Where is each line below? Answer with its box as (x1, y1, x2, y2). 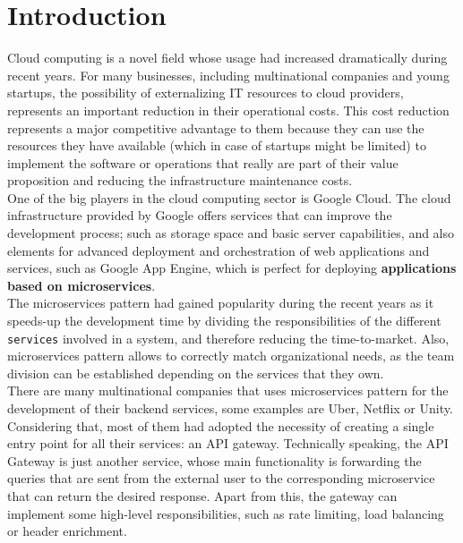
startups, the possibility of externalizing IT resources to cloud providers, (7, 83, 404, 102)
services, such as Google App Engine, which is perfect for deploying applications (7, 259, 457, 277)
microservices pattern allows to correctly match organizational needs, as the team (7, 346, 455, 365)
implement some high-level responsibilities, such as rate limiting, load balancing (7, 504, 444, 522)
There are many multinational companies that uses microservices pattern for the (7, 381, 449, 400)
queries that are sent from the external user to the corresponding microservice (7, 469, 435, 488)
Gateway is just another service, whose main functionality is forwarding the (7, 451, 422, 470)
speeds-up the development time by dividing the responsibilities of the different (7, 311, 442, 330)
